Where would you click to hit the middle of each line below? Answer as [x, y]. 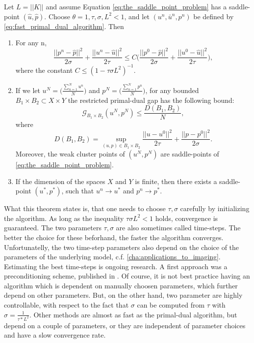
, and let [137, 16]
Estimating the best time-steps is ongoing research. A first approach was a [116, 266]
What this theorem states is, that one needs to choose [85, 208]
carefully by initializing [215, 208]
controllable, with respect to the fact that [66, 305]
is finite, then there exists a [176, 181]
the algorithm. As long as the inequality [64, 218]
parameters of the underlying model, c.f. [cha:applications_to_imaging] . [112, 257]
